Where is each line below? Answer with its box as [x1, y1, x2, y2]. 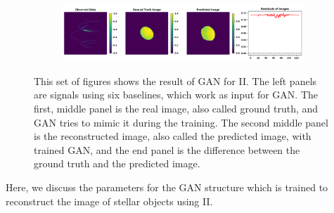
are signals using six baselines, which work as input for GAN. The [34, 87, 319, 102]
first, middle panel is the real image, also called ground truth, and [34, 101, 319, 116]
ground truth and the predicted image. [34, 156, 200, 171]
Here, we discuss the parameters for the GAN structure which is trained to [6, 180, 328, 195]
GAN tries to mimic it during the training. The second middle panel [34, 115, 328, 129]
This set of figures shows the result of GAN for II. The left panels [34, 73, 317, 88]
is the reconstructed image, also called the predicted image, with [34, 129, 311, 143]
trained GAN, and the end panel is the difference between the [34, 142, 300, 157]
